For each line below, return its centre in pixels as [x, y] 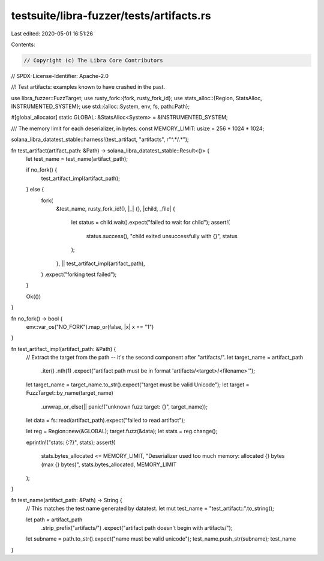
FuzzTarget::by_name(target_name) [70, 393]
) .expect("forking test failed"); [79, 274]
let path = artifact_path [54, 520]
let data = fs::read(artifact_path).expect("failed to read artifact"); [106, 421]
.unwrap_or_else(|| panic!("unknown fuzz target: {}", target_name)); [124, 406]
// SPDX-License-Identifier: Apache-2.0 [60, 76]
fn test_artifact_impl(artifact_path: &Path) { [64, 349]
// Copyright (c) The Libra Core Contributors [93, 60]
